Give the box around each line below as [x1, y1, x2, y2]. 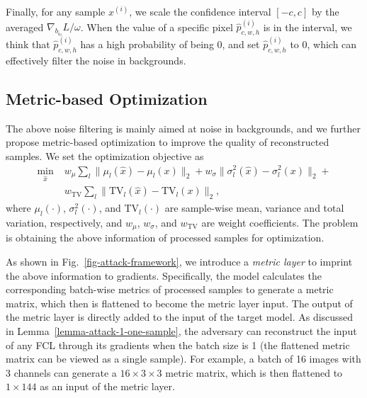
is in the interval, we [263, 19, 352, 34]
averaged [6, 19, 44, 34]
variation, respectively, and [6, 215, 123, 229]
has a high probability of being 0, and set [80, 37, 260, 52]
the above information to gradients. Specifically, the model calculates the [6, 268, 322, 283]
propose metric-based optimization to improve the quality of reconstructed [6, 135, 329, 149]
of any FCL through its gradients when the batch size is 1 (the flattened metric [6, 337, 350, 352]
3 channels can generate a [6, 365, 117, 380]
